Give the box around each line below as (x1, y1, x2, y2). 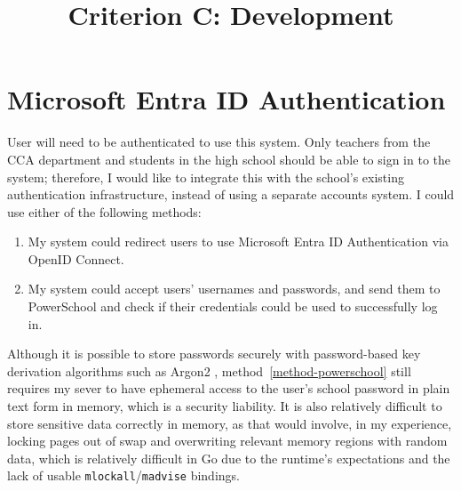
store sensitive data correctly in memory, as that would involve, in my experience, (7, 414, 452, 432)
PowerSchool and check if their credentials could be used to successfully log (28, 297, 438, 316)
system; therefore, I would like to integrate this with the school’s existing (7, 167, 404, 186)
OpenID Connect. (28, 249, 124, 268)
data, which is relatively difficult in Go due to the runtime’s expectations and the (7, 448, 450, 467)
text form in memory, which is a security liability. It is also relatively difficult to (7, 397, 442, 415)
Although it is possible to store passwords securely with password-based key (7, 344, 421, 363)
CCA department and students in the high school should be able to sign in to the (7, 149, 450, 168)
